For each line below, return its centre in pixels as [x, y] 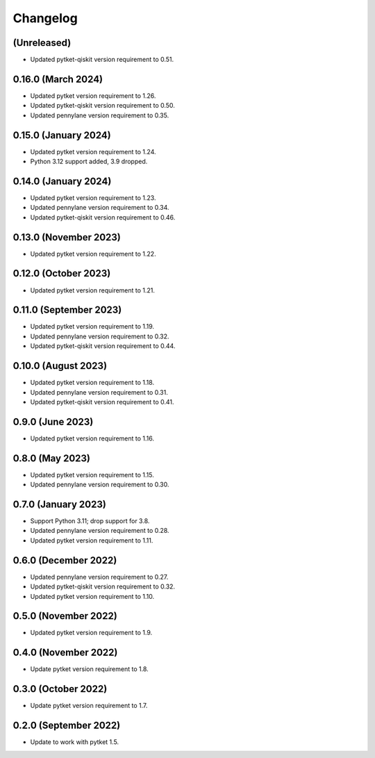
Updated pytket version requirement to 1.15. [92, 475]
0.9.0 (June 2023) [53, 421]
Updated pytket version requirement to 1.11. [92, 540]
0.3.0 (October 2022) [60, 689]
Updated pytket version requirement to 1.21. [93, 290]
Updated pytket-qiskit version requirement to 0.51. [102, 60]
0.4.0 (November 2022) [65, 653]
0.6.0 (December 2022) [65, 560]
